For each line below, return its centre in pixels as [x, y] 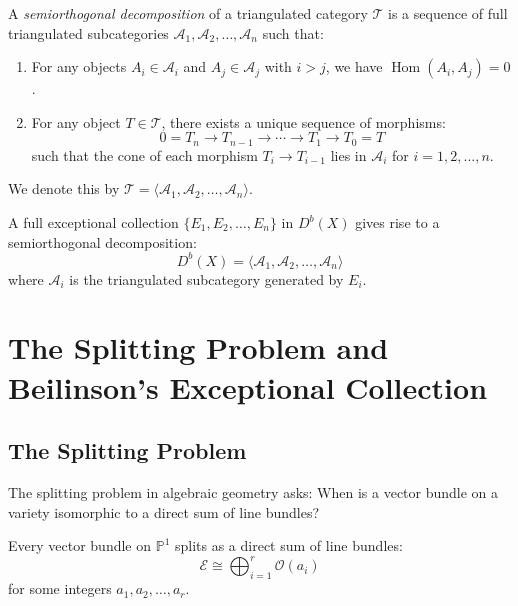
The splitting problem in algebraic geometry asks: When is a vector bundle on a [253, 492]
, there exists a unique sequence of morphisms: [303, 121]
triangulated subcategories [88, 32]
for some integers [60, 588]
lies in [348, 154]
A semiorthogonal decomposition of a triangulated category [188, 13]
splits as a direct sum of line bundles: [288, 545]
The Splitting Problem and [198, 347]
